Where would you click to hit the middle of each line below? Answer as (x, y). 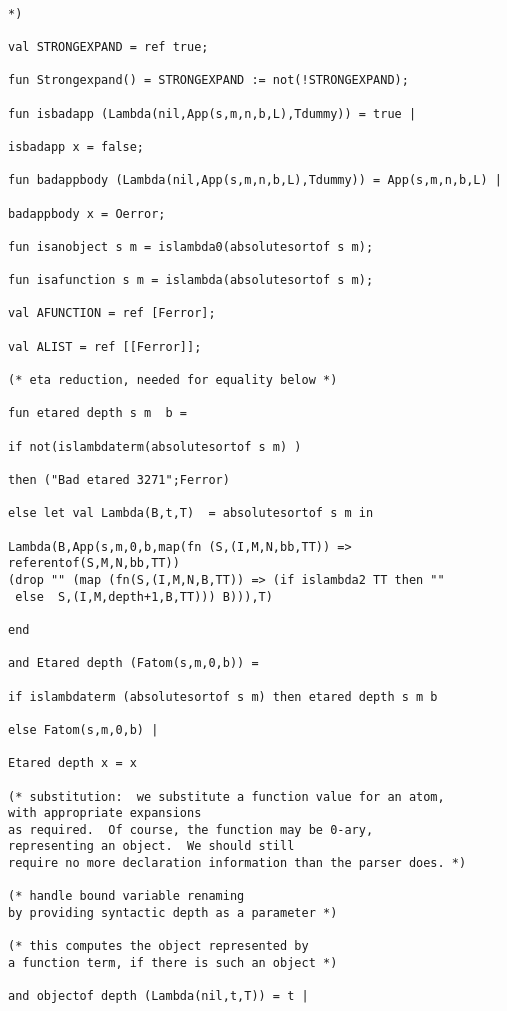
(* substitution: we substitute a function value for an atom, (226, 796)
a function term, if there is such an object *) (173, 963)
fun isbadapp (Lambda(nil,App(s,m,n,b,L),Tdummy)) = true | (212, 113)
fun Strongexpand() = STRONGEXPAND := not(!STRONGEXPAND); (208, 80)
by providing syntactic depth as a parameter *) (173, 913)
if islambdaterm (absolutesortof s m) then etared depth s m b (223, 696)
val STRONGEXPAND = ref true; (108, 46)
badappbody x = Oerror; (87, 213)
